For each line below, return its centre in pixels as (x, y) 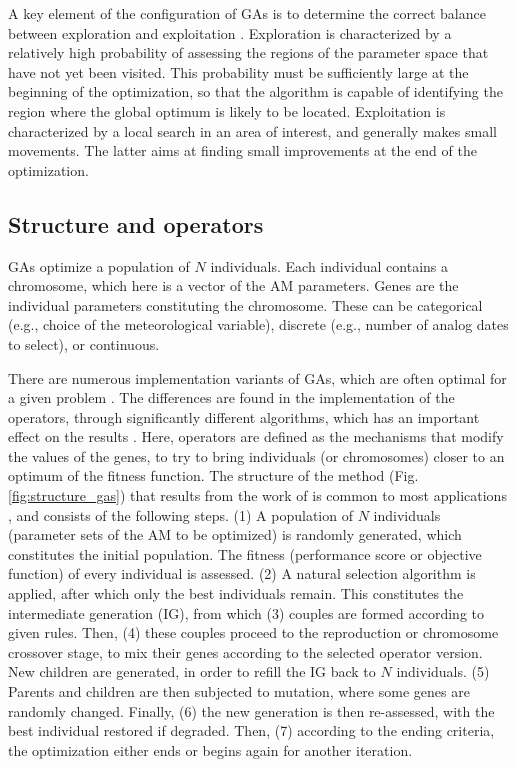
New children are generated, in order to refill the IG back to (192, 671)
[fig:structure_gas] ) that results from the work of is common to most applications (257, 495)
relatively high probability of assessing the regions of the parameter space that (248, 52)
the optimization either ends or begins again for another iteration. (210, 749)
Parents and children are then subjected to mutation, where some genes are (239, 691)
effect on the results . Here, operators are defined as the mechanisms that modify (256, 436)
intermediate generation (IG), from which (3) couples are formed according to (246, 612)
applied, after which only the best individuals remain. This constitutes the (236, 593)
